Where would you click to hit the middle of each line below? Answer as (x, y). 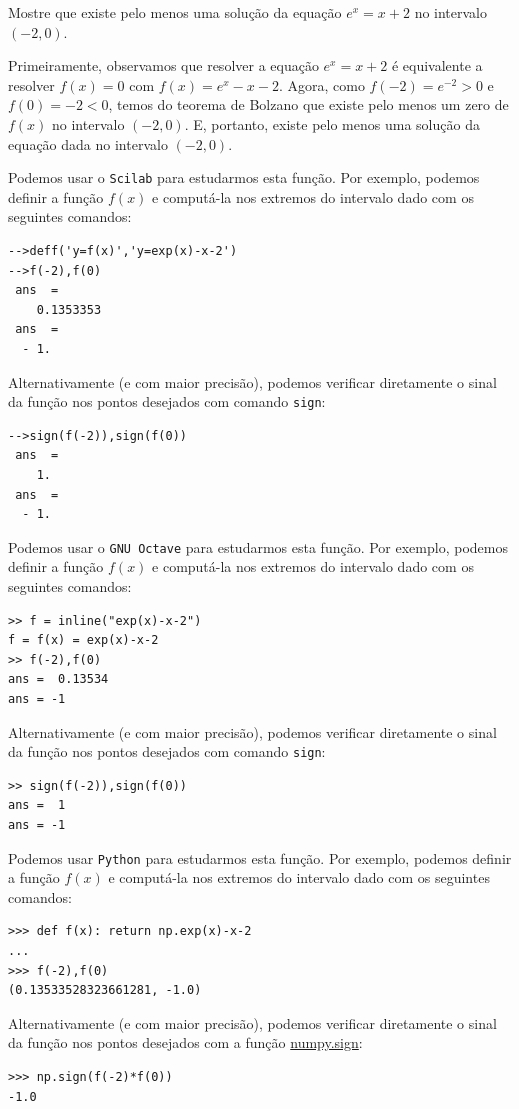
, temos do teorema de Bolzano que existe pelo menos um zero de (308, 104)
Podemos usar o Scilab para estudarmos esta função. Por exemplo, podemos (244, 177)
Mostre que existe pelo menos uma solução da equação (175, 12)
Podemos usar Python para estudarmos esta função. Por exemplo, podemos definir (260, 857)
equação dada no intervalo (88, 143)
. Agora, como (321, 84)
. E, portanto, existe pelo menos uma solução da (332, 123)
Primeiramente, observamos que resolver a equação (163, 65)
